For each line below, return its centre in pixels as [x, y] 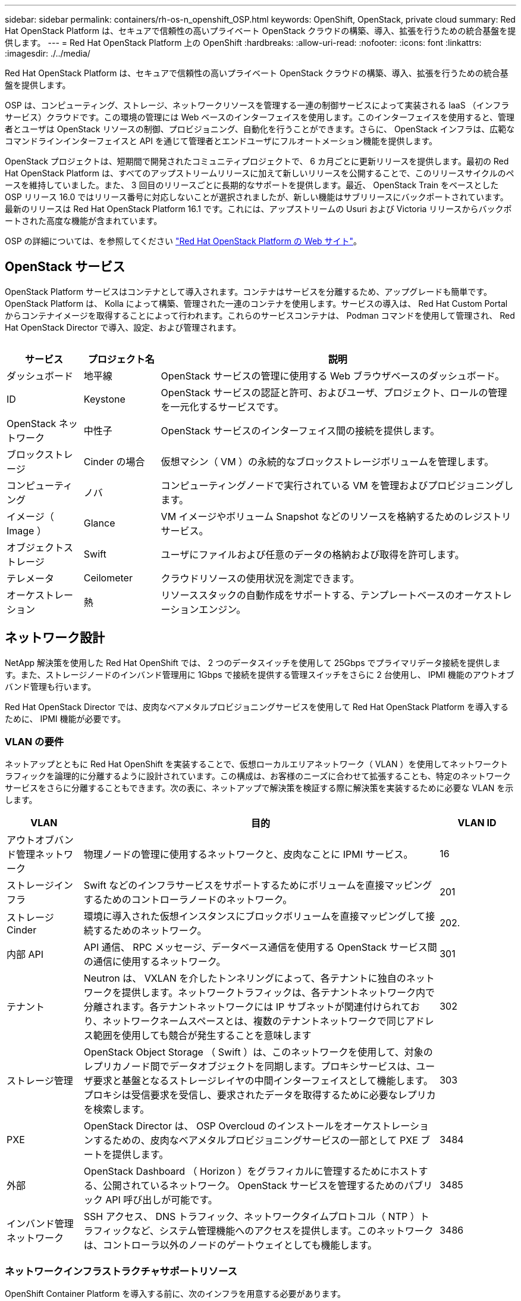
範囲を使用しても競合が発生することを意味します [202, 1036]
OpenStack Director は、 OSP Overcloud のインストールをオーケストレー [247, 1126]
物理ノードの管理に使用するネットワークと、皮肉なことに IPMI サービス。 [248, 855]
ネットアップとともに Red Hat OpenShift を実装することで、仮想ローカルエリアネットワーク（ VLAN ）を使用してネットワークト [257, 764]
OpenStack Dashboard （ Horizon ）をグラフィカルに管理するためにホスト [251, 1171]
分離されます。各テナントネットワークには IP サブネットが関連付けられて [247, 1007]
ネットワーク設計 [55, 638]
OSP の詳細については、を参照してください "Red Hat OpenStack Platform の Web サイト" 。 [183, 241]
